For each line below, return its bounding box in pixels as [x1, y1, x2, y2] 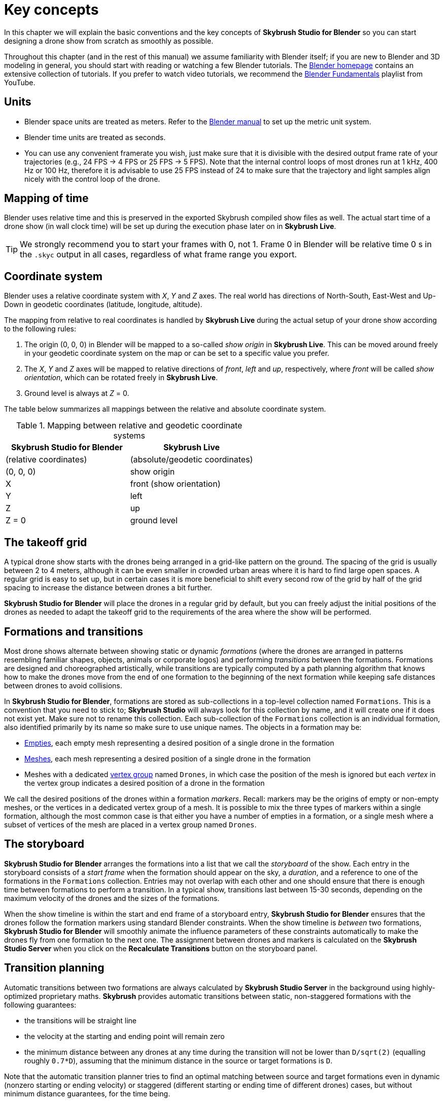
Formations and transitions [4, 625, 143, 638]
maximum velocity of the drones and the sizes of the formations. [4, 893, 220, 903]
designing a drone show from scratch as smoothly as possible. [4, 36, 214, 45]
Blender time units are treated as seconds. [24, 132, 166, 142]
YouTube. [4, 78, 36, 87]
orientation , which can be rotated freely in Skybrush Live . [24, 373, 218, 382]
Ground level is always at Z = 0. [24, 389, 129, 398]
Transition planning [4, 961, 105, 975]
